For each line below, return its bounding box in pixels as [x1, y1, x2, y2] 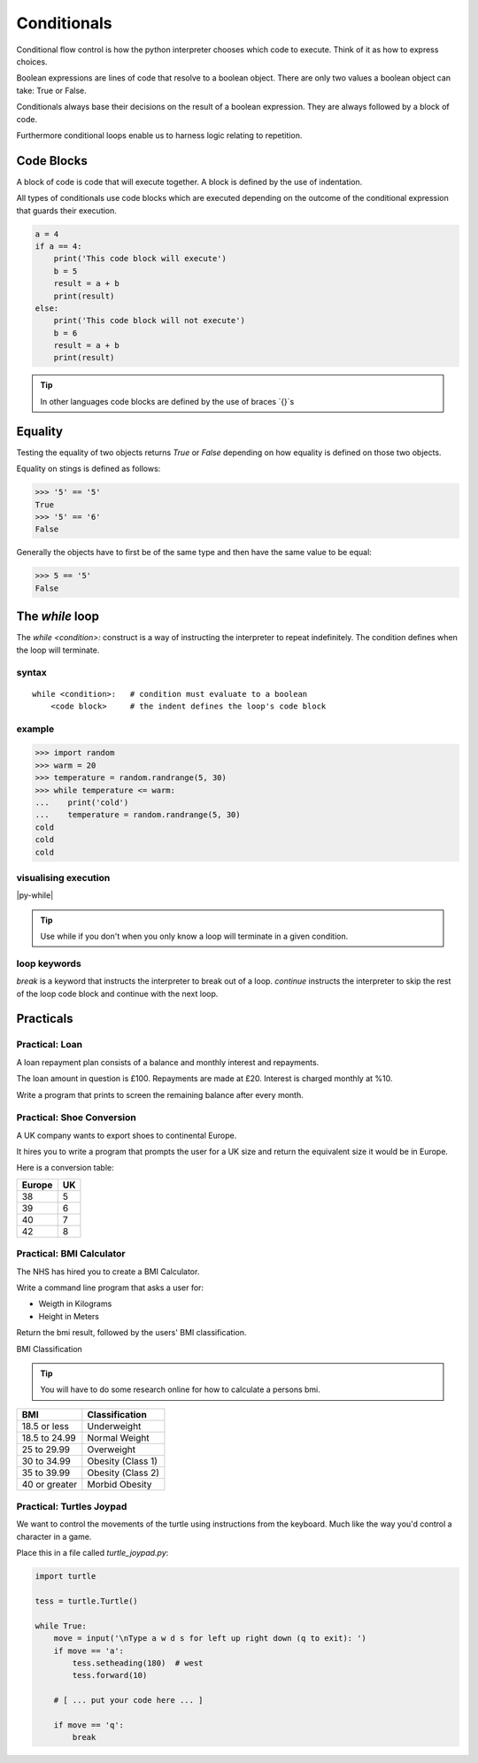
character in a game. [16, 1531, 92, 1542]
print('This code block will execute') [53, 253, 227, 264]
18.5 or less [21, 1419, 70, 1432]
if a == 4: [35, 241, 82, 251]
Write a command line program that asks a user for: [16, 1282, 204, 1293]
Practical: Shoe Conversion [16, 1111, 136, 1124]
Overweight [87, 1443, 136, 1456]
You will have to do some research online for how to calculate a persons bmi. [40, 1384, 320, 1395]
